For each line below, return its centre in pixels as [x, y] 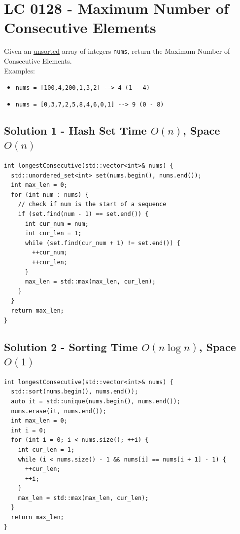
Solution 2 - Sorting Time [71, 346]
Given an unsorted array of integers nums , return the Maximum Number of [117, 51]
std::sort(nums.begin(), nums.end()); [75, 392]
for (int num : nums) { [50, 195]
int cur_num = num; [57, 224]
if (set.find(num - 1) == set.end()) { [83, 214]
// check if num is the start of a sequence [92, 204]
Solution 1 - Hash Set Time [75, 130]
